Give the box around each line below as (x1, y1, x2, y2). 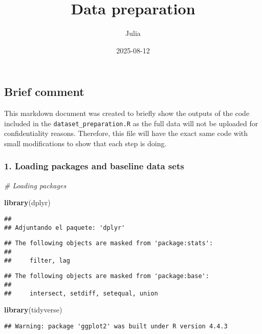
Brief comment (4, 84, 84, 100)
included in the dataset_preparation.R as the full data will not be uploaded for (4, 117, 258, 128)
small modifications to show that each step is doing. (4, 137, 167, 148)
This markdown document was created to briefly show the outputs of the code (4, 108, 250, 119)
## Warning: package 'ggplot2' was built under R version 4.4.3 (4, 322, 228, 330)
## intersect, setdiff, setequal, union (4, 289, 158, 297)
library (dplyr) (4, 197, 51, 208)
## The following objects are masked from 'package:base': (4, 272, 209, 280)
